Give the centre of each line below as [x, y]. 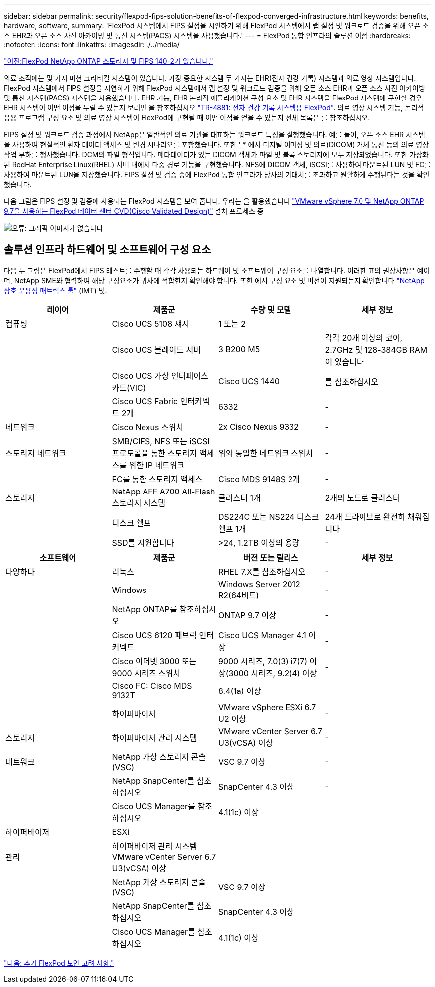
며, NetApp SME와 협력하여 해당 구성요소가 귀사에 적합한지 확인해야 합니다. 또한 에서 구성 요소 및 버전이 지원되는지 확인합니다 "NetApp [214, 280]
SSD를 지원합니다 [143, 543]
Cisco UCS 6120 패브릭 [154, 635]
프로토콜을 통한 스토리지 [154, 453]
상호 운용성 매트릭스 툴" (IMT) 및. [56, 290]
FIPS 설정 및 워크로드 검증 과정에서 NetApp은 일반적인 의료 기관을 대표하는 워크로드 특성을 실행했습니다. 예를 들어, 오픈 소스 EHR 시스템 [215, 135]
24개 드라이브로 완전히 [365, 517]
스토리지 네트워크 [36, 453]
